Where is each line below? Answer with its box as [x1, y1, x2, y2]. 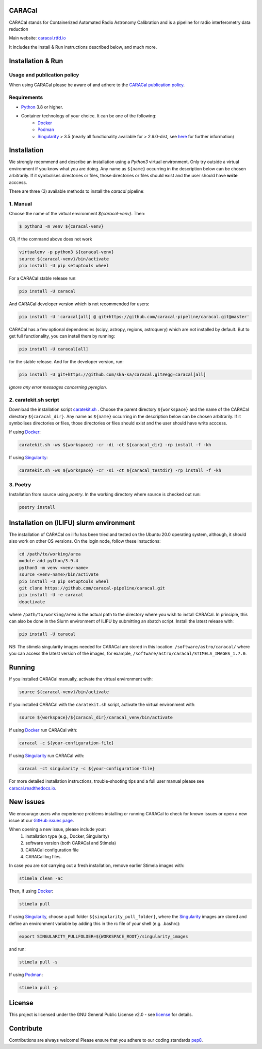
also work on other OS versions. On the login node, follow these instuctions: [9, 538, 161, 544]
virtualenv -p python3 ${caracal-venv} [19, 249, 114, 255]
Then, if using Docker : [9, 888, 53, 894]
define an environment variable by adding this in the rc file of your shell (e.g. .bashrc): [9, 920, 180, 926]
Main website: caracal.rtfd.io [9, 35, 66, 41]
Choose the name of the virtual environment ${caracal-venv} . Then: [9, 211, 146, 217]
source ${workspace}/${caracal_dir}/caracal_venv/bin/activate [19, 715, 173, 720]
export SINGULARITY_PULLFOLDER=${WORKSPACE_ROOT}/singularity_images [19, 934, 188, 939]
